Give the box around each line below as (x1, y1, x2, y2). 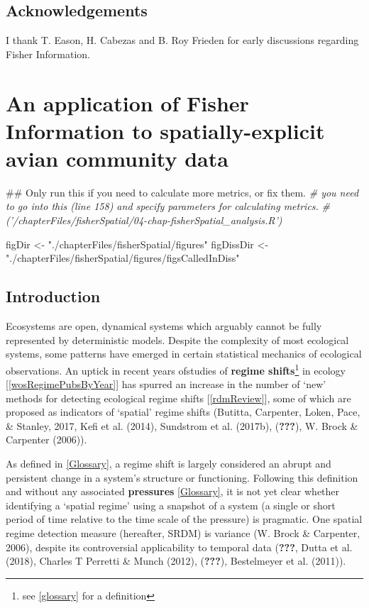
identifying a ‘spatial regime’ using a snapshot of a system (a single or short (6, 497, 336, 512)
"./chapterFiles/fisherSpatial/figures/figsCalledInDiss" (6, 250, 240, 265)
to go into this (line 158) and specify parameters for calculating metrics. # (6, 199, 330, 214)
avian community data (6, 143, 228, 172)
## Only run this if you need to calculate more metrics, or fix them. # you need (6, 184, 359, 199)
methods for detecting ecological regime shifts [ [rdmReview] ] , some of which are (6, 390, 351, 405)
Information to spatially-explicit (6, 116, 325, 145)
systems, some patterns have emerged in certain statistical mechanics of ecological (6, 346, 362, 361)
